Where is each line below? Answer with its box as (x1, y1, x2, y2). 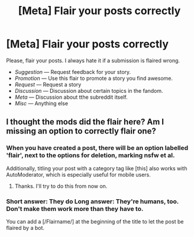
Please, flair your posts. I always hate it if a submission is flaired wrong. (6, 57, 180, 64)
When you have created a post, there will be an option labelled (6, 144, 189, 152)
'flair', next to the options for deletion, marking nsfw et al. (6, 151, 175, 160)
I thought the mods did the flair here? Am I (6, 117, 164, 127)
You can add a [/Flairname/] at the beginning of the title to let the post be (6, 217, 184, 225)
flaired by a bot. (6, 224, 45, 231)
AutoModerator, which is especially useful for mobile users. (6, 171, 151, 178)
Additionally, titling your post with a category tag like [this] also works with (6, 164, 187, 172)
